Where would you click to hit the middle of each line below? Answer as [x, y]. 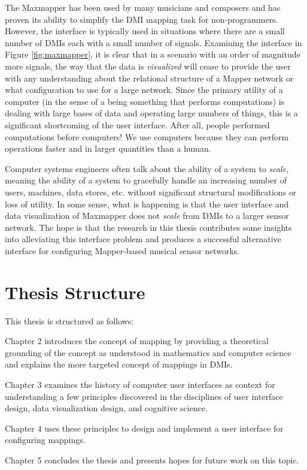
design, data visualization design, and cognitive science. [107, 408]
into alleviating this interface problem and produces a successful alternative [143, 239]
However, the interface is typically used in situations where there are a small [145, 31]
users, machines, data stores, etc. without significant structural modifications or [151, 192]
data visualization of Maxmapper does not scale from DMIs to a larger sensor [147, 216]
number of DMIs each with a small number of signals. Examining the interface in [153, 42]
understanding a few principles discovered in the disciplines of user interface [144, 396]
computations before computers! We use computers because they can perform [147, 136]
